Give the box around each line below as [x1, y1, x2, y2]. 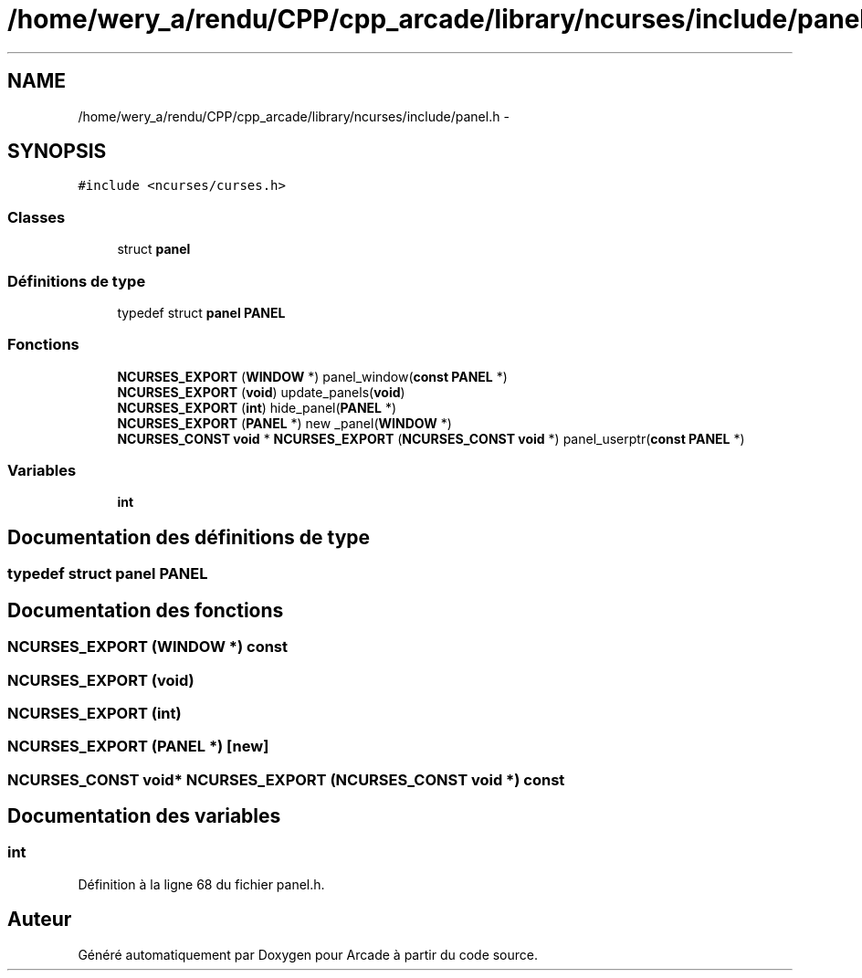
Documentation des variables [7, 804, 281, 828]
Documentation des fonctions [7, 598, 284, 622]
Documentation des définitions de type [7, 525, 371, 549]
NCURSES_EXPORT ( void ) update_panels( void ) [117, 384, 405, 400]
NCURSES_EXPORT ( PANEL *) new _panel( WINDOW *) [117, 415, 452, 431]
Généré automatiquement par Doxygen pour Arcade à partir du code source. [78, 946, 539, 962]
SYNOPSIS [7, 140, 107, 163]
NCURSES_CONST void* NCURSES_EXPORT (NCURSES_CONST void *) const [7, 770, 565, 789]
